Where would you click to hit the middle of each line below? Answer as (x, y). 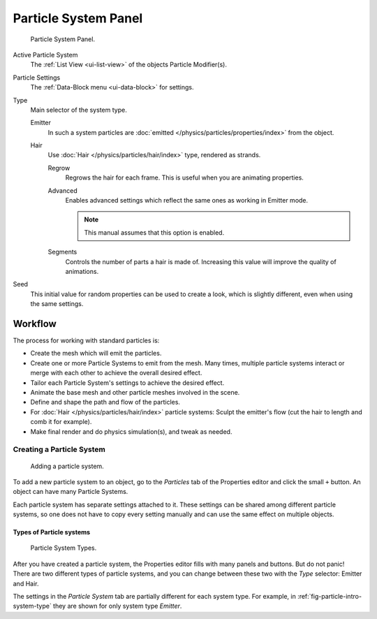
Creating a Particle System (59, 449)
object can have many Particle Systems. (71, 492)
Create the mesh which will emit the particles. (96, 354)
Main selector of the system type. (79, 110)
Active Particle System (45, 54)
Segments (62, 252)
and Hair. (26, 583)
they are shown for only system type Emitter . (117, 606)
